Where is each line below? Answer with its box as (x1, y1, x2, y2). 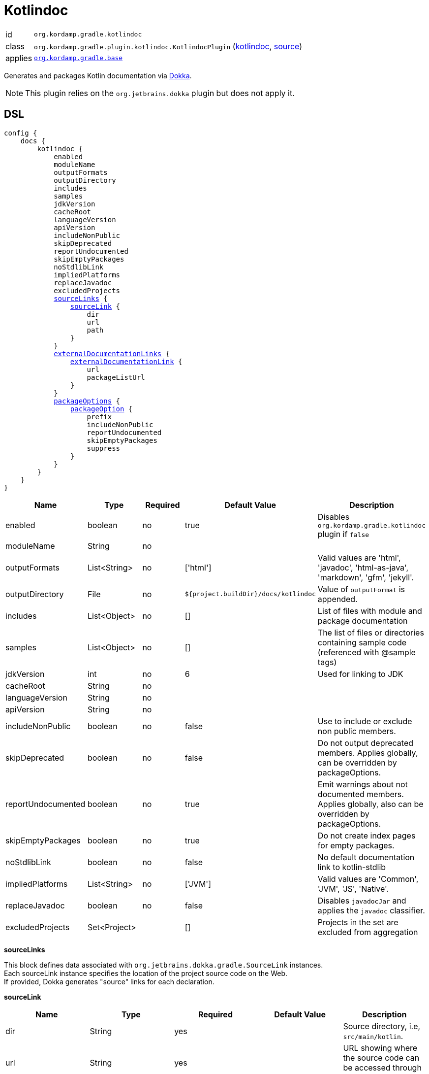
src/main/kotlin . (343, 1031, 403, 1041)
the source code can (343, 1052, 420, 1063)
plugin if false (317, 529, 369, 539)
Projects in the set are (317, 917, 398, 927)
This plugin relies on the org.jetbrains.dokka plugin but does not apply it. (25, 88, 295, 98)
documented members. (317, 789, 404, 799)
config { (4, 129, 37, 137)
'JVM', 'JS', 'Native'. (317, 883, 389, 894)
